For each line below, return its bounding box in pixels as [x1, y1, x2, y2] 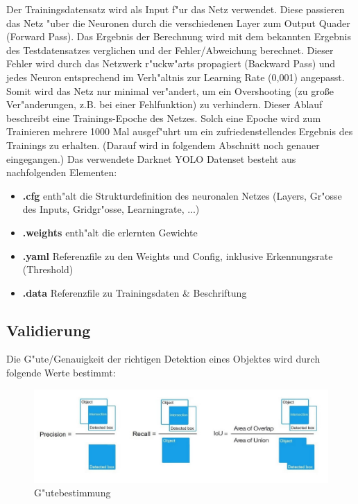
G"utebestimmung [34, 485, 111, 500]
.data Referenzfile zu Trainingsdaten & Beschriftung [22, 285, 247, 299]
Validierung [6, 319, 91, 340]
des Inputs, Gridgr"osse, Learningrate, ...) [22, 202, 200, 216]
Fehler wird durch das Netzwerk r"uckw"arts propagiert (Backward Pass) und [6, 56, 336, 71]
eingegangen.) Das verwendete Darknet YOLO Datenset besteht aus [6, 151, 296, 166]
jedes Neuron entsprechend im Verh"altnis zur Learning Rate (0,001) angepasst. [6, 69, 345, 84]
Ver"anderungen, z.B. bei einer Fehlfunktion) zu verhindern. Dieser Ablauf [6, 97, 323, 112]
